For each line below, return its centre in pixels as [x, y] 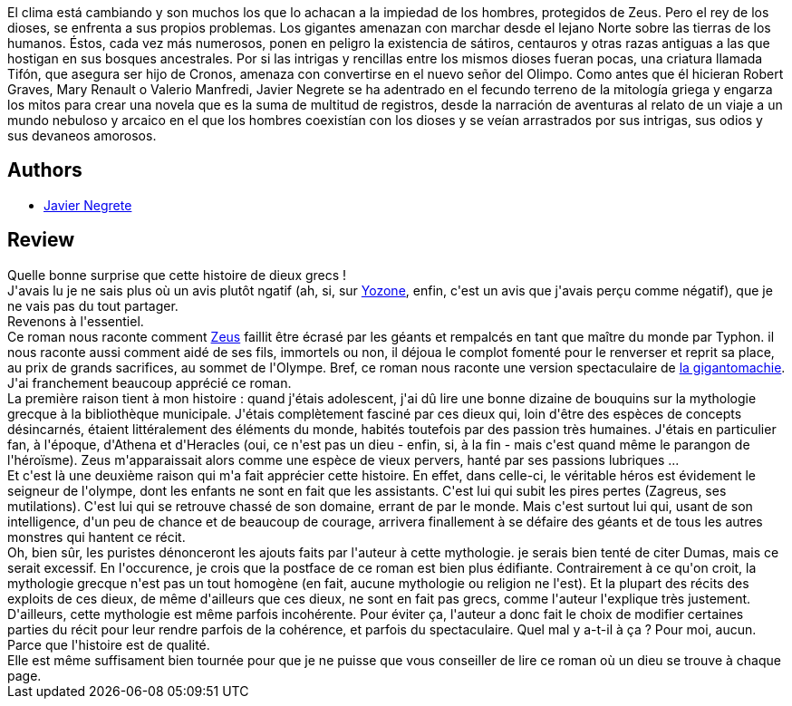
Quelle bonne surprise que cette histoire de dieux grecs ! [177, 275]
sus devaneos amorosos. [82, 135]
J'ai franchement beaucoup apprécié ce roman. [150, 382]
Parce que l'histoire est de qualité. [109, 644]
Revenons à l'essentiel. [76, 321]
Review [41, 240]
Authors [45, 170]
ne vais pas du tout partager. [93, 305]
